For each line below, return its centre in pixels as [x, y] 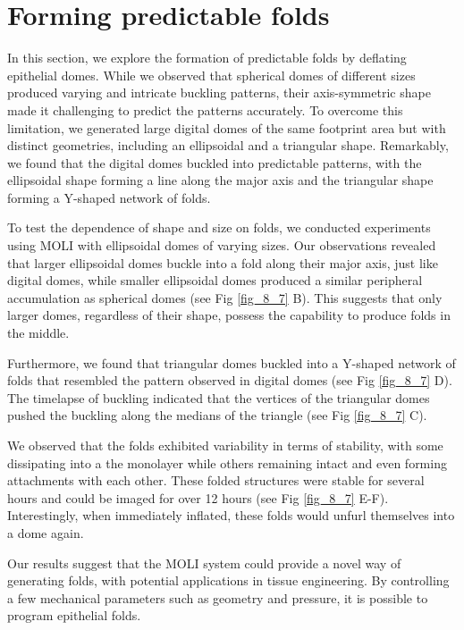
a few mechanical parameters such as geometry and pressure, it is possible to [218, 597]
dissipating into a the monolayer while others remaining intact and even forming [227, 462]
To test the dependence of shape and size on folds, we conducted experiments [219, 227]
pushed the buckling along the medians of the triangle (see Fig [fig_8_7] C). [217, 415]
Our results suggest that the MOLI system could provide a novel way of [204, 563]
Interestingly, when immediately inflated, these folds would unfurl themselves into [231, 515]
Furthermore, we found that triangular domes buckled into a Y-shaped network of [232, 362]
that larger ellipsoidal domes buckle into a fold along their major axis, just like [223, 262]
